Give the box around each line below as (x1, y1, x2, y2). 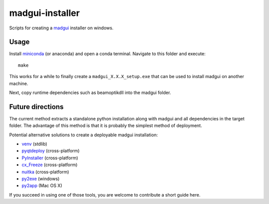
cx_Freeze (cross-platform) (21, 162, 78, 168)
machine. (9, 80, 28, 87)
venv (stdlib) (21, 141, 47, 147)
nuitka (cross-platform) (21, 169, 69, 175)
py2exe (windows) (21, 176, 60, 182)
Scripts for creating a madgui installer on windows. (9, 25, 114, 31)
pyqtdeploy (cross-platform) (21, 148, 80, 154)
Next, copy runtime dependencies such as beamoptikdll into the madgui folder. (9, 90, 171, 96)
